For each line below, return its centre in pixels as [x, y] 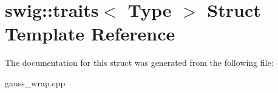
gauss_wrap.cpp [35, 82]
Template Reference [90, 34]
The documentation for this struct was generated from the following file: [139, 63]
